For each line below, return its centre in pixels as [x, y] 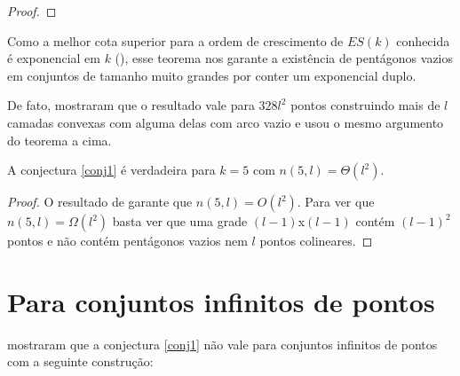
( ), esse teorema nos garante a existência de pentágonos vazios [284, 58]
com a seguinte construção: [80, 361]
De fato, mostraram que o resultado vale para [131, 105]
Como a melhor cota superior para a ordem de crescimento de [175, 40]
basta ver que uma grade [180, 221]
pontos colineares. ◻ [316, 241]
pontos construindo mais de [365, 105]
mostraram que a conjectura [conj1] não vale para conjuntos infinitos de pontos [222, 344]
